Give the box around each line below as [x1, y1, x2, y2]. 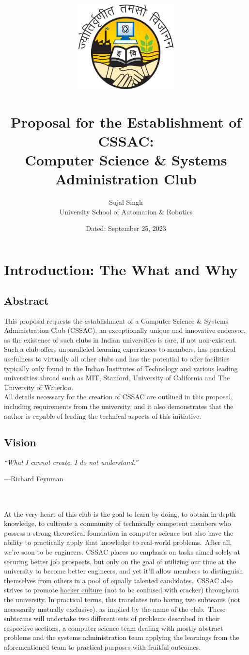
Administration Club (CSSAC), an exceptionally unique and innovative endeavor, [4, 325, 246, 335]
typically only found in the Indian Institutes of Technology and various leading [4, 363, 238, 373]
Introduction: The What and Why [4, 260, 238, 279]
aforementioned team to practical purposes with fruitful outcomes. [4, 642, 201, 652]
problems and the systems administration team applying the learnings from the [4, 632, 239, 642]
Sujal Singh [109, 197, 143, 207]
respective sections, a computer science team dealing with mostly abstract [4, 622, 223, 633]
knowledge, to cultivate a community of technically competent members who [4, 518, 231, 528]
